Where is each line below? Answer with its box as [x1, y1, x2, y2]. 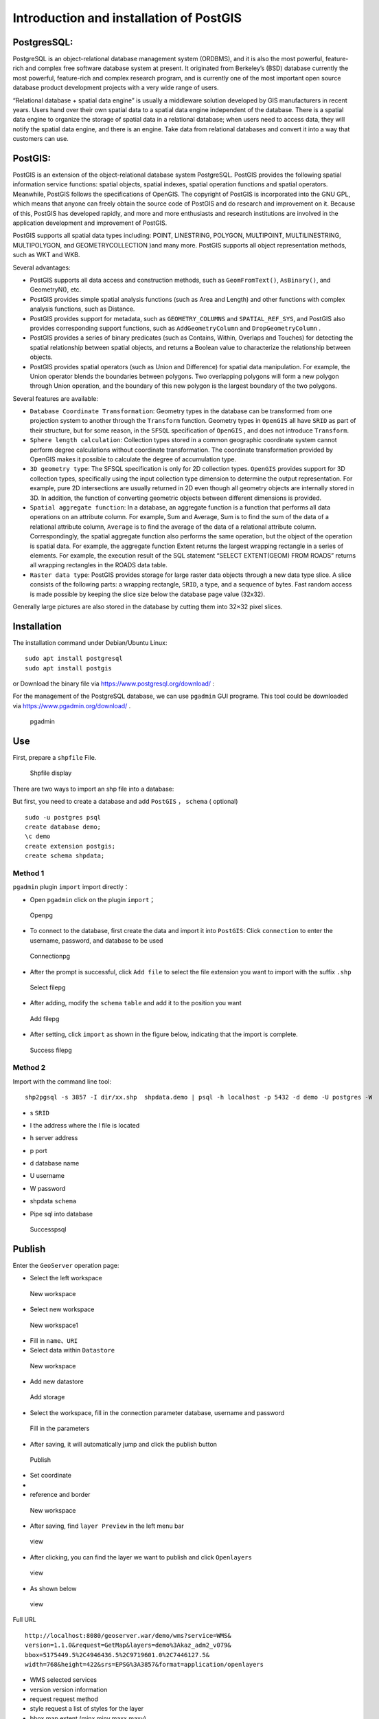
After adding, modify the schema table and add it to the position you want [30, 999, 242, 1007]
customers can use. [12, 135, 69, 143]
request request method [30, 1695, 99, 1703]
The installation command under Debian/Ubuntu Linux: [12, 638, 168, 646]
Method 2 [12, 1063, 46, 1073]
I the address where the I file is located [30, 1121, 140, 1129]
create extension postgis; [25, 842, 116, 850]
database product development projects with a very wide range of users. [12, 83, 219, 92]
